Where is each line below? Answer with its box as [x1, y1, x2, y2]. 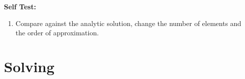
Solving [4, 56, 54, 76]
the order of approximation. [15, 27, 99, 38]
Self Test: [4, 1, 36, 11]
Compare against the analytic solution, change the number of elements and [15, 18, 242, 28]
